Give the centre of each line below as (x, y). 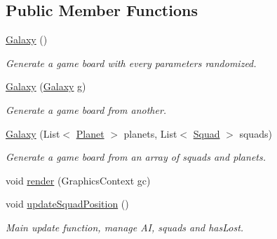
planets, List (150, 133)
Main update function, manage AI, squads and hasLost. (125, 227)
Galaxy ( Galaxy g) (46, 86)
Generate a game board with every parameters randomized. (131, 63)
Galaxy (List (33, 133)
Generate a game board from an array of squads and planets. (136, 157)
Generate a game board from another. (86, 109)
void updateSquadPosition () (67, 204)
